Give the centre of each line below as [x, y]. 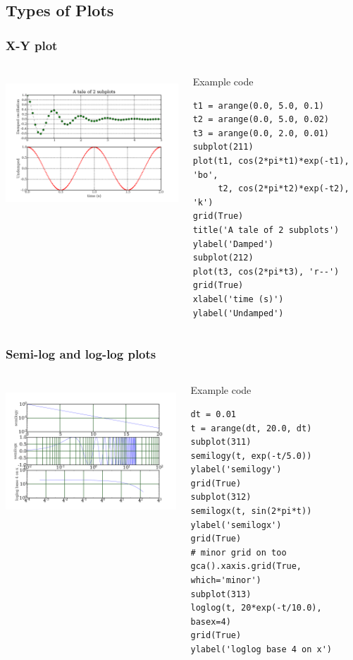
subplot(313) [221, 594]
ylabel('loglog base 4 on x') [261, 649]
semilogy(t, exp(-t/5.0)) [251, 456]
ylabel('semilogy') [236, 470]
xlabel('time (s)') [238, 299]
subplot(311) [221, 442]
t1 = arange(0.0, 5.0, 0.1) [258, 106]
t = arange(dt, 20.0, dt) [251, 428]
